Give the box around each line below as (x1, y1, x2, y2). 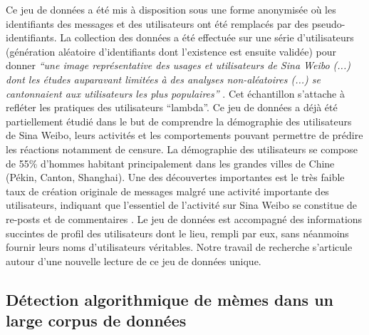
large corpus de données (6, 309, 187, 331)
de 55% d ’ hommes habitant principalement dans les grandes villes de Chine (6, 155, 335, 170)
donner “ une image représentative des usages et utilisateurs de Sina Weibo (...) (6, 58, 350, 73)
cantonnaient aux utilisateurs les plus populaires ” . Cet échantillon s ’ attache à (6, 86, 345, 100)
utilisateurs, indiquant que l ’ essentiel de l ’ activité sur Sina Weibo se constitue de (6, 197, 358, 212)
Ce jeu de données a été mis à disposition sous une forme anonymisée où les (6, 2, 336, 16)
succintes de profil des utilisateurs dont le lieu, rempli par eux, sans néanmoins (6, 225, 349, 240)
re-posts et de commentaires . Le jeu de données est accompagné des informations (6, 211, 363, 226)
